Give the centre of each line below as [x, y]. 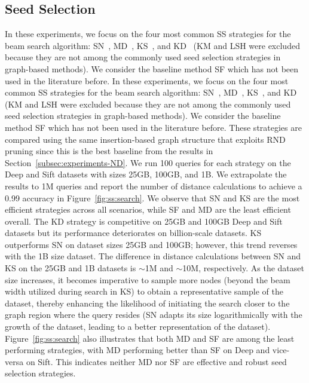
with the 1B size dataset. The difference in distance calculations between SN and [153, 256]
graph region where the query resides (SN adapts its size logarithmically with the [154, 315]
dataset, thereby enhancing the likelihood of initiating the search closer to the [147, 303]
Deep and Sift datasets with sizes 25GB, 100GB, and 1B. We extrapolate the [146, 174]
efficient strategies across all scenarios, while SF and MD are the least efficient [148, 209]
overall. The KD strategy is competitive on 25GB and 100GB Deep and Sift [144, 221]
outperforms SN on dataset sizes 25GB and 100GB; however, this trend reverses [151, 244]
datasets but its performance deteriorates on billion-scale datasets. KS [133, 233]
